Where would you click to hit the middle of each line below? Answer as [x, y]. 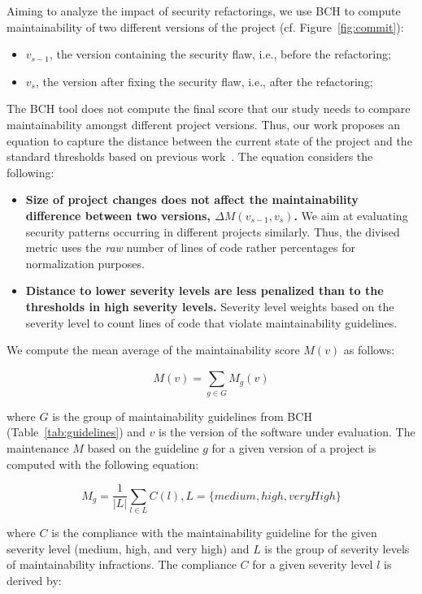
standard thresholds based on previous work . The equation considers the [190, 156]
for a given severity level [313, 564]
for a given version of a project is [294, 448]
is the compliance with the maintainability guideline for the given [214, 532]
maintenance [38, 448]
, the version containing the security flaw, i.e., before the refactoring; [220, 54]
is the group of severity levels [337, 548]
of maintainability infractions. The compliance [122, 564]
